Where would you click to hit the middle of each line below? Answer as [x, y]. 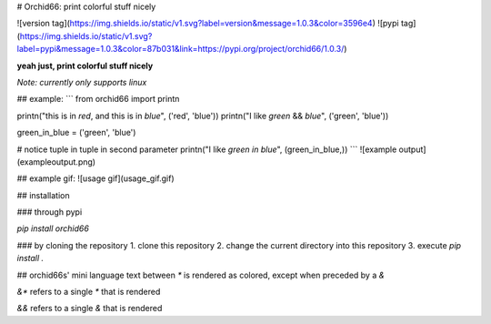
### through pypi [50, 212]
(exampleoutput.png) [56, 162]
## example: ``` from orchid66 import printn [98, 99]
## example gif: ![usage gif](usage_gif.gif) [95, 178]
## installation [43, 195]
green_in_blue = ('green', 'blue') [76, 133]
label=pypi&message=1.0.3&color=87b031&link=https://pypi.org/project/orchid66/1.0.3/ [180, 49]
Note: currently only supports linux [82, 82]
